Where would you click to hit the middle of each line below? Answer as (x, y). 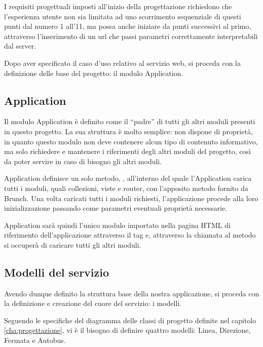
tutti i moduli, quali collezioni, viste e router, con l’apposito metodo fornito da (126, 188)
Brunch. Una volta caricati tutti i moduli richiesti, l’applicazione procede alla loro (131, 198)
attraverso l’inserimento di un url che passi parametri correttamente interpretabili (131, 36)
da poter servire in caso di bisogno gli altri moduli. (83, 161)
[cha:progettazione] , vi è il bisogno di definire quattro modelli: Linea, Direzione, (127, 330)
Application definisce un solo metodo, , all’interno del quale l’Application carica (128, 178)
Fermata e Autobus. (35, 340)
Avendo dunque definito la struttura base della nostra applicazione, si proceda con (132, 293)
